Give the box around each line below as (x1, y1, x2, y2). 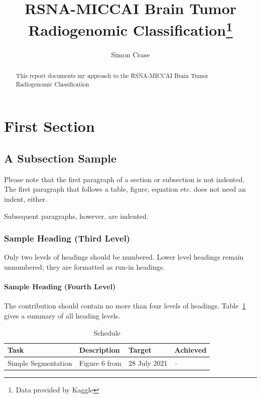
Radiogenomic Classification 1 (28, 18, 233, 40)
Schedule (93, 327, 120, 338)
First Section (4, 116, 95, 136)
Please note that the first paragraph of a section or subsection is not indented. (4, 174, 245, 184)
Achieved (174, 345, 207, 355)
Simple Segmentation (8, 357, 72, 368)
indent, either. (4, 193, 48, 204)
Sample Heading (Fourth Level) (4, 281, 116, 292)
